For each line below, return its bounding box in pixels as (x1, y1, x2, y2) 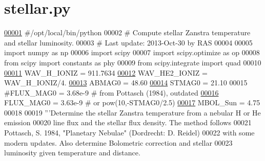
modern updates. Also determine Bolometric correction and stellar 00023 (4, 137, 233, 148)
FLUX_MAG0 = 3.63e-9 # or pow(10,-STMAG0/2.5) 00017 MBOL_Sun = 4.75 (4, 97, 260, 108)
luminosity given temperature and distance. (4, 147, 140, 158)
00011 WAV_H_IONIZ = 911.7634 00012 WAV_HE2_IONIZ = (4, 67, 208, 78)
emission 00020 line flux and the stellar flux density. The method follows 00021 (4, 117, 252, 128)
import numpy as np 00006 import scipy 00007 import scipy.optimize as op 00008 (4, 47, 260, 58)
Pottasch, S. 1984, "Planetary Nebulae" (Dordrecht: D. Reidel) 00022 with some (4, 127, 255, 138)
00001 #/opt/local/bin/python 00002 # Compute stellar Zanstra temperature (4, 27, 251, 38)
